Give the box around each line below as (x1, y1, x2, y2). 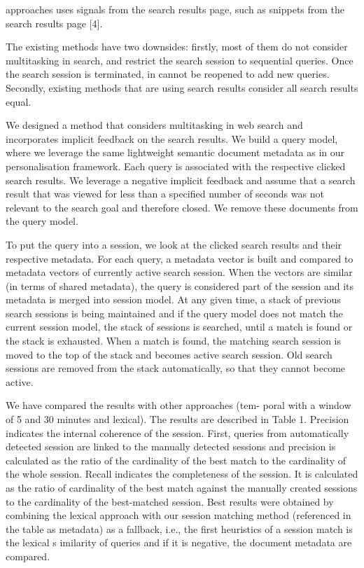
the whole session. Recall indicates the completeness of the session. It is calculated (6, 466, 358, 481)
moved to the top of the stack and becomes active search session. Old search (6, 347, 332, 361)
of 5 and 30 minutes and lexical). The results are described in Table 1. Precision (6, 412, 349, 427)
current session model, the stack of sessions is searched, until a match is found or (6, 319, 353, 334)
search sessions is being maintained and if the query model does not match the (6, 305, 343, 320)
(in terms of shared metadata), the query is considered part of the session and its (6, 278, 354, 293)
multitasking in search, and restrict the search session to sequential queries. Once (6, 53, 353, 67)
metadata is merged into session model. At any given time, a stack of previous (6, 292, 341, 307)
